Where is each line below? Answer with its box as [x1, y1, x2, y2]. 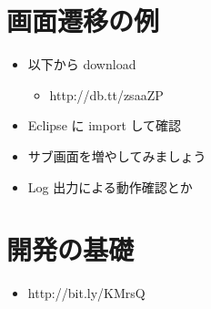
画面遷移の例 [6, 2, 160, 39]
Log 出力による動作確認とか [27, 177, 193, 196]
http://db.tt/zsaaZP [49, 85, 164, 104]
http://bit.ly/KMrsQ [27, 283, 146, 303]
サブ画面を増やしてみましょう [27, 146, 206, 165]
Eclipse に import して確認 [27, 116, 182, 135]
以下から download [27, 55, 136, 74]
